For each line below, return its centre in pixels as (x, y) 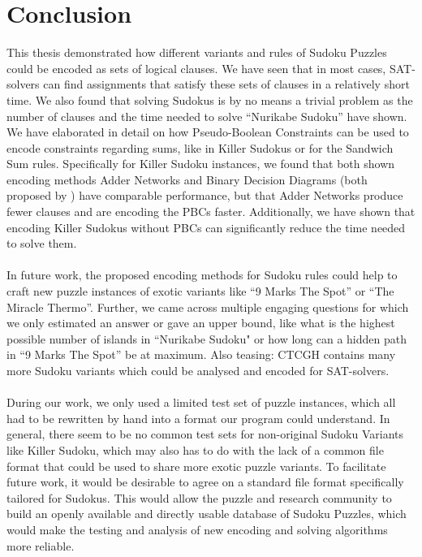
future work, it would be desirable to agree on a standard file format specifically (205, 482)
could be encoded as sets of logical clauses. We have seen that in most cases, (196, 68)
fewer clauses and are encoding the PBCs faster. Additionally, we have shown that (211, 212)
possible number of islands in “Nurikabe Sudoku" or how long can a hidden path (207, 338)
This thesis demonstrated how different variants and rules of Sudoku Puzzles (197, 52)
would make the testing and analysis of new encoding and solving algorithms (197, 529)
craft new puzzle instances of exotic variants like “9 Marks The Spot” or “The (200, 291)
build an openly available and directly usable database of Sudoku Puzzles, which (207, 514)
